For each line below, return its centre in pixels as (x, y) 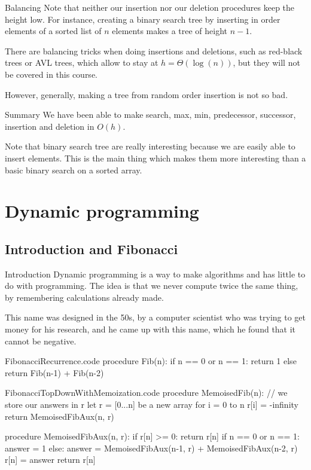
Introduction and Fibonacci (92, 248)
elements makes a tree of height (170, 31)
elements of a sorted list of (53, 31)
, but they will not (266, 62)
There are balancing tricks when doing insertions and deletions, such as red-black (154, 51)
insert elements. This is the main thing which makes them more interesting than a (155, 158)
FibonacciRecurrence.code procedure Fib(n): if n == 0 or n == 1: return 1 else (151, 361)
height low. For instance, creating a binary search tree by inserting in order (143, 19)
